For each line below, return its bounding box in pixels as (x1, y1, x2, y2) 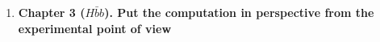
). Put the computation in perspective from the (104, 4, 374, 20)
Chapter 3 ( (18, 4, 86, 20)
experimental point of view (18, 19, 172, 36)
